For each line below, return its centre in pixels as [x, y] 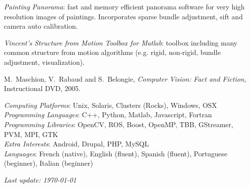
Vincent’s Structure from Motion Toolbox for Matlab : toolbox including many [121, 42]
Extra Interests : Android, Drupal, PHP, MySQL [77, 144]
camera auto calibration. [41, 26]
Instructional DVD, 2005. [42, 88]
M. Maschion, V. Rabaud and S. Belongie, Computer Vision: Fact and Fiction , [125, 78]
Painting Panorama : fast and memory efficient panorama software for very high [125, 6]
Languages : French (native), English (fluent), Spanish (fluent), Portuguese [116, 153]
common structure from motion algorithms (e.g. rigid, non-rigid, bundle [112, 52]
